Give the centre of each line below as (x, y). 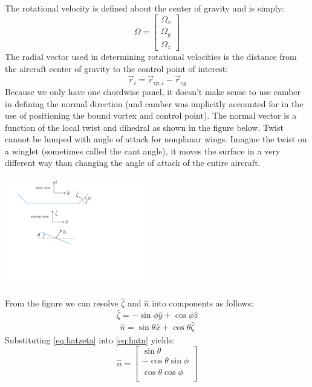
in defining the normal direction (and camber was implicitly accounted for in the (154, 103)
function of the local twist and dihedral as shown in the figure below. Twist (144, 127)
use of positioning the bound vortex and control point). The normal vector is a (151, 115)
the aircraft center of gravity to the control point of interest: (116, 68)
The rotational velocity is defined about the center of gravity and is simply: (145, 8)
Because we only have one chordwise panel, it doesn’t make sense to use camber (153, 91)
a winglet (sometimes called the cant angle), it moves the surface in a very (143, 150)
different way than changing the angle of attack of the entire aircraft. (133, 163)
